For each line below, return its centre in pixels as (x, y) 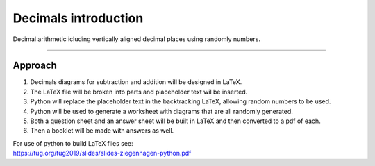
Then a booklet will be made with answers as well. (102, 131)
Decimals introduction (78, 18)
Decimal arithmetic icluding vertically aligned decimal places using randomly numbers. (136, 39)
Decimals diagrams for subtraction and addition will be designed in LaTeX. (136, 82)
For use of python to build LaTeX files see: (73, 143)
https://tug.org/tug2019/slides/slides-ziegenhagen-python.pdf (102, 153)
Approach (35, 66)
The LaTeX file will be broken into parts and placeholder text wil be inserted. (139, 92)
